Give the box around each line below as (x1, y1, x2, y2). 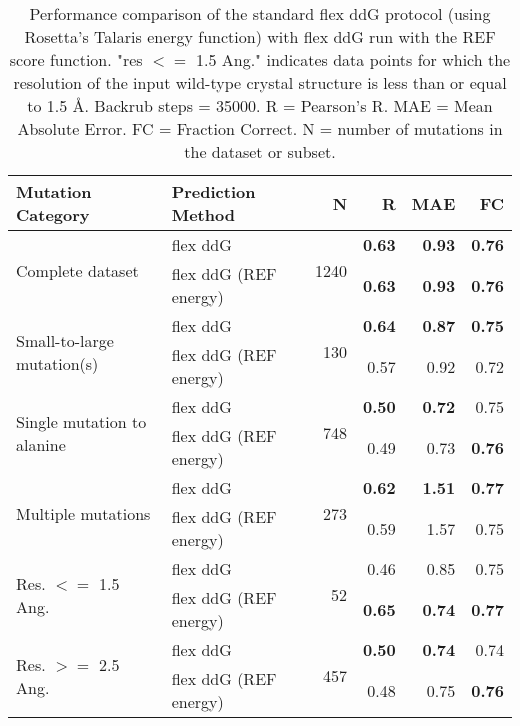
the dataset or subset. (184, 140, 336, 163)
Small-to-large (16, 328, 114, 352)
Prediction (171, 180, 256, 203)
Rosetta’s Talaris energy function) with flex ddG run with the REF (24, 25, 496, 48)
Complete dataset (16, 259, 139, 282)
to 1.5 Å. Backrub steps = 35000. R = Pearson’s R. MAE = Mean (27, 94, 493, 117)
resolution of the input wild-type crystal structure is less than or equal (13, 71, 507, 94)
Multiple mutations (16, 502, 151, 525)
